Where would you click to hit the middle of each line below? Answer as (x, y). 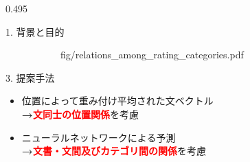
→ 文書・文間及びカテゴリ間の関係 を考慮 (114, 151)
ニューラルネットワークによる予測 (99, 137)
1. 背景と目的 (35, 31)
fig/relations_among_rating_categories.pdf (152, 55)
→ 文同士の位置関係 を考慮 (80, 114)
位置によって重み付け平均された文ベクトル (117, 101)
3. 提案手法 (30, 77)
